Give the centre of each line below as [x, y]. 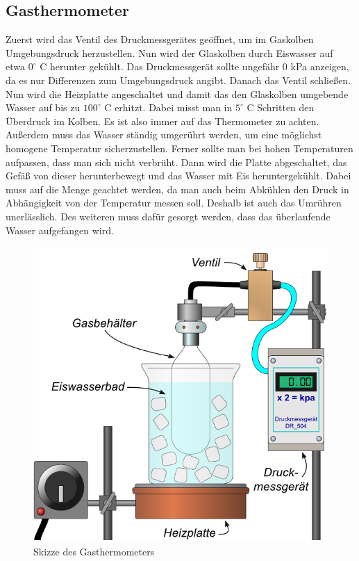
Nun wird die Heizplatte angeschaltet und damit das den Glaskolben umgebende [177, 93]
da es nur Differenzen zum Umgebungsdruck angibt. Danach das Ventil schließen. [178, 80]
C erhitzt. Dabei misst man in [168, 107]
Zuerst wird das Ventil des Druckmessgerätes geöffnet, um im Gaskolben [160, 39]
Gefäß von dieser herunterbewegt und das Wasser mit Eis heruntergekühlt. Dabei [178, 176]
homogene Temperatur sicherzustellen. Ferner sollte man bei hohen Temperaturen [179, 148]
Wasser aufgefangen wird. [60, 230]
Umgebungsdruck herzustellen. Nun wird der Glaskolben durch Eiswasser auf [169, 52]
